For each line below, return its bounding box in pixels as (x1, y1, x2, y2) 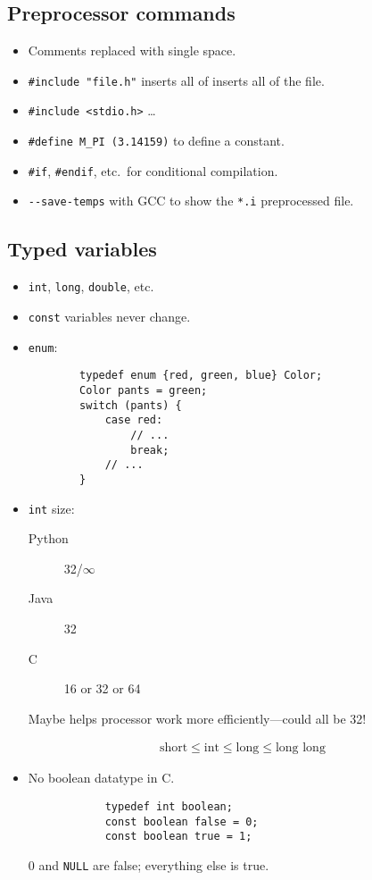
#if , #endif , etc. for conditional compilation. (28, 161, 278, 180)
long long (275, 742, 326, 755)
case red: (104, 414, 163, 427)
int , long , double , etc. (28, 277, 154, 296)
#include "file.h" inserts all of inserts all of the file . (28, 71, 325, 89)
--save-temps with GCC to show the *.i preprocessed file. (28, 191, 354, 210)
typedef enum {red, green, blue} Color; (79, 369, 323, 382)
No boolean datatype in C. (28, 768, 175, 787)
